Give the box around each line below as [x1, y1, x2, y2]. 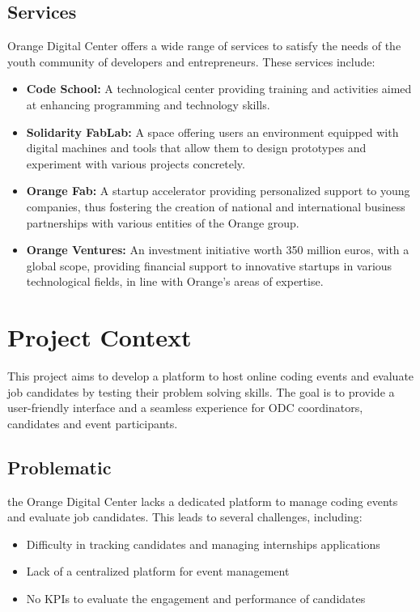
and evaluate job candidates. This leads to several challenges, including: [7, 508, 363, 525]
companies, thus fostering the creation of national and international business [26, 198, 405, 215]
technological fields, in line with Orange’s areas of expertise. [26, 273, 324, 290]
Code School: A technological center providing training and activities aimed [26, 80, 412, 97]
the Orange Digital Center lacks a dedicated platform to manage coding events [7, 492, 398, 509]
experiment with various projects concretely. [26, 155, 245, 172]
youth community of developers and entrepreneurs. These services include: [7, 53, 375, 70]
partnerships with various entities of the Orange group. [26, 214, 299, 231]
